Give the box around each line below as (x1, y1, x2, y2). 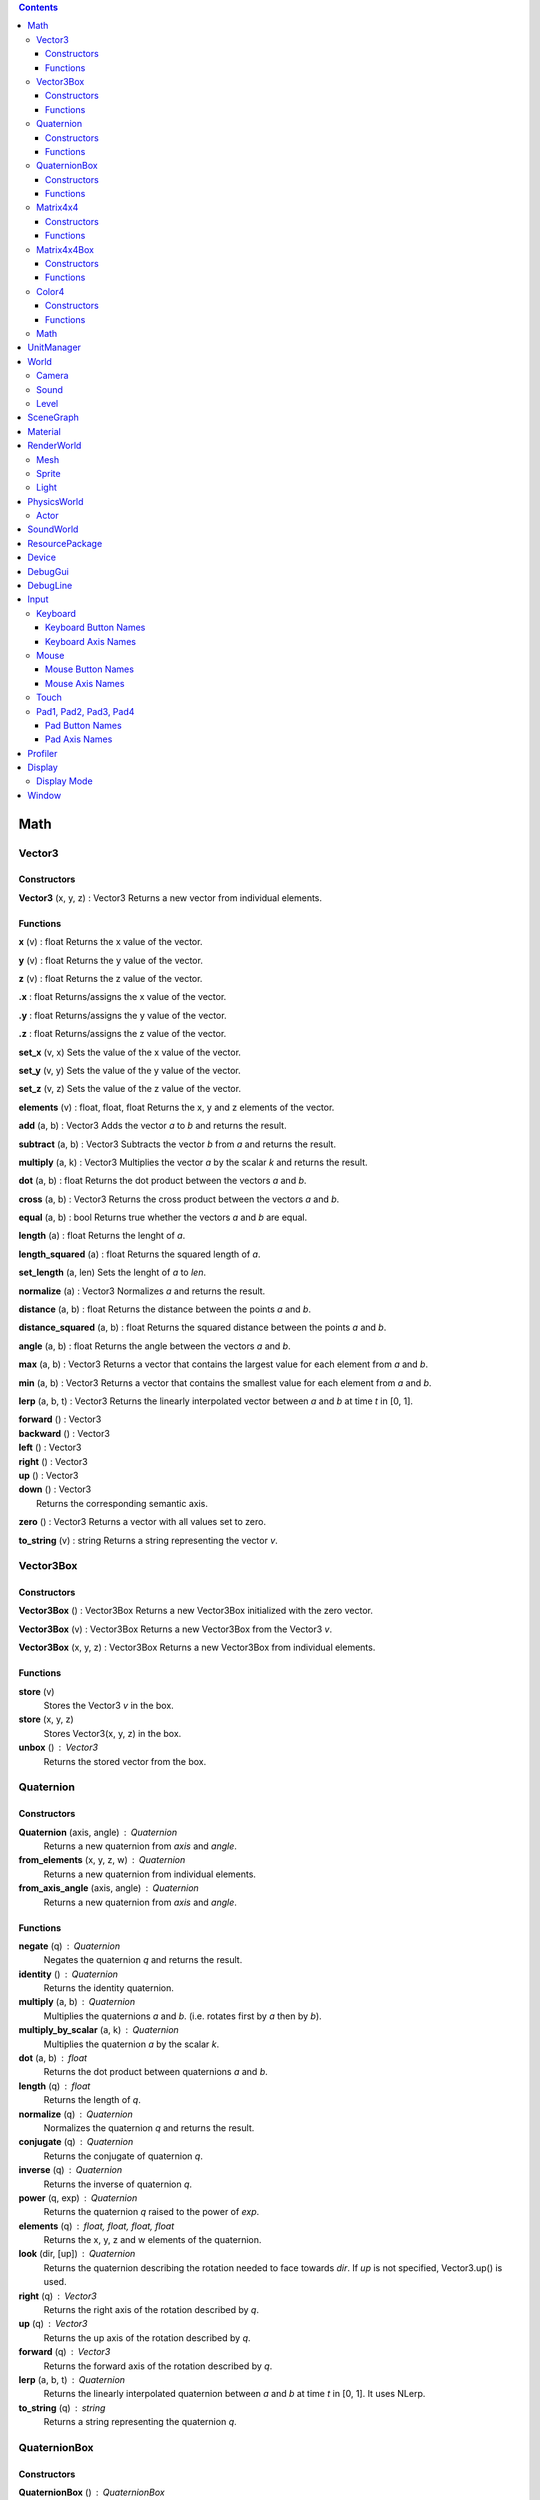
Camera (36, 370, 69, 382)
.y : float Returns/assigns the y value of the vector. (18, 1009, 227, 1021)
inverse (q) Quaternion (18, 2164, 123, 2176)
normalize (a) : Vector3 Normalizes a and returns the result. (18, 1285, 266, 1297)
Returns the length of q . (43, 2094, 142, 2106)
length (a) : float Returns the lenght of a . (18, 1230, 186, 1242)
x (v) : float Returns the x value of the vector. (18, 936, 203, 948)
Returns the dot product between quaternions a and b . (43, 2066, 269, 2078)
